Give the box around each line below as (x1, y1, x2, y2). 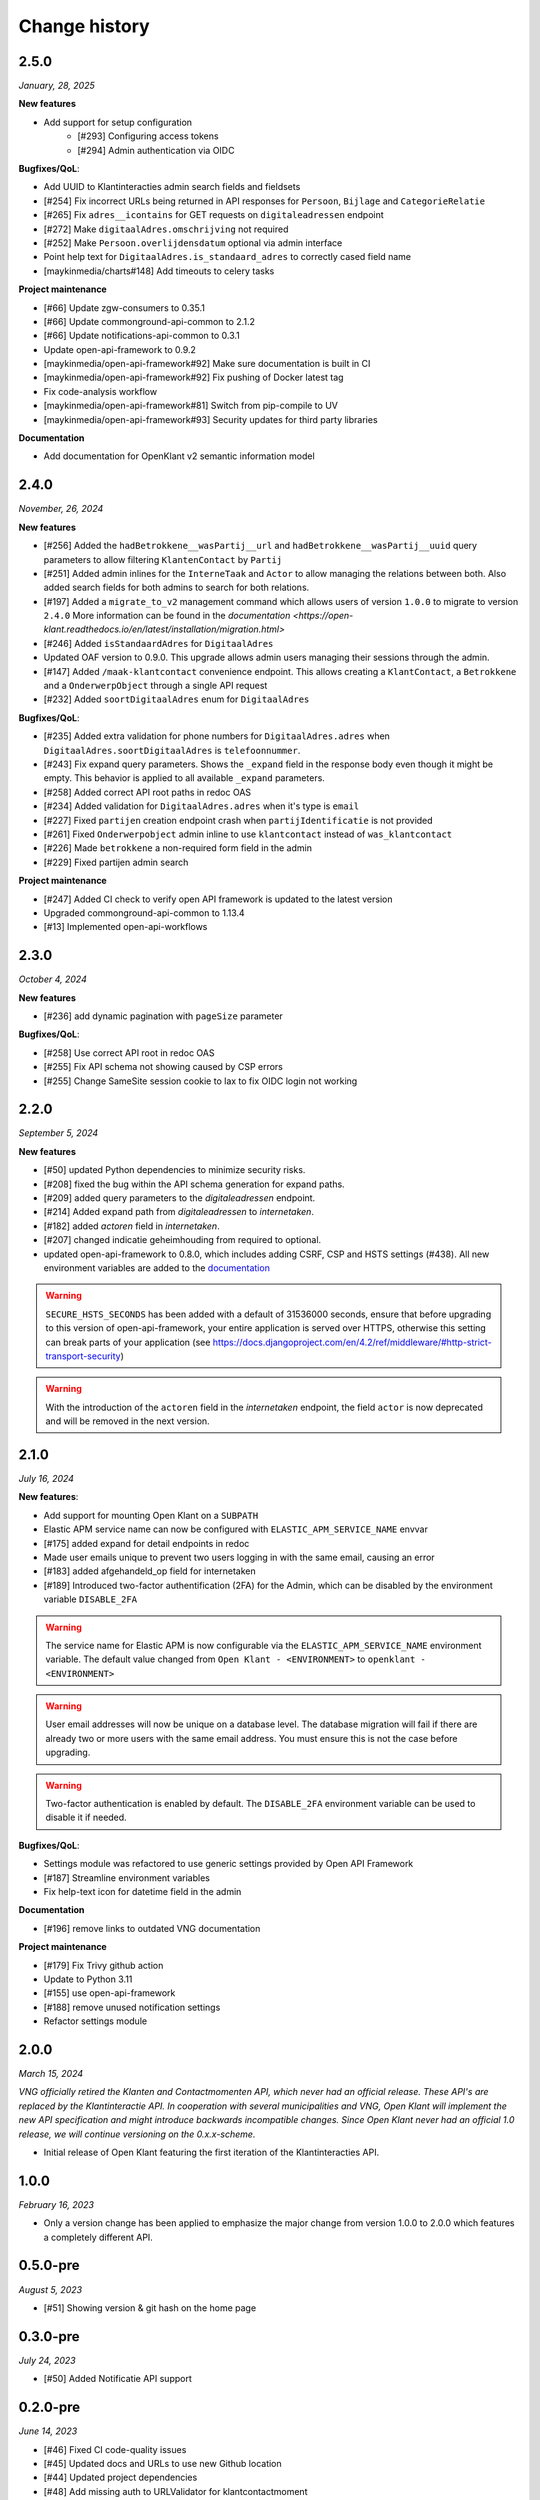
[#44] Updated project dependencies (43, 2471, 198, 2484)
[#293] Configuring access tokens (77, 130, 219, 142)
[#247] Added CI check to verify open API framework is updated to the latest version (43, 893, 393, 905)
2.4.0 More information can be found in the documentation (43, 610, 291, 622)
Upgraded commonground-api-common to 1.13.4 (43, 906, 245, 919)
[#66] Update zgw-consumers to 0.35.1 (43, 301, 205, 314)
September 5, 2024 (18, 1127, 99, 1139)
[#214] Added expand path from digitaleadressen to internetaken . (43, 1206, 315, 1218)
